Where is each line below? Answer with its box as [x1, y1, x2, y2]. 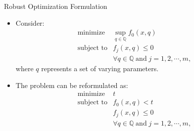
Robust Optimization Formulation [4, 1, 107, 11]
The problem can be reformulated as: [15, 80, 128, 90]
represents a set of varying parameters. [41, 63, 159, 73]
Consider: [15, 17, 45, 28]
